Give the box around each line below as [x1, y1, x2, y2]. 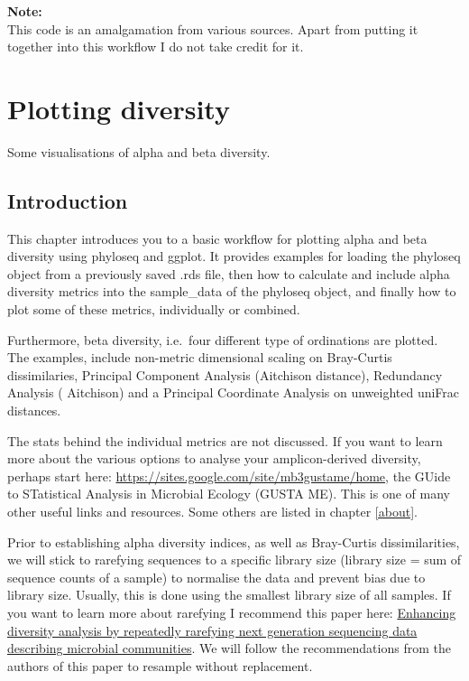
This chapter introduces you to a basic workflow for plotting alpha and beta [7, 229, 428, 247]
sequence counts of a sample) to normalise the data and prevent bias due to [7, 567, 426, 586]
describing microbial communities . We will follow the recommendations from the [7, 639, 451, 658]
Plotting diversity [7, 89, 230, 126]
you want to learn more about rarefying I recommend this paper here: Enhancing [7, 602, 456, 621]
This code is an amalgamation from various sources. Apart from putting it [7, 19, 418, 38]
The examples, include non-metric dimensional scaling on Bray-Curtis [7, 348, 392, 367]
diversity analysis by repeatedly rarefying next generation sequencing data [7, 620, 418, 639]
